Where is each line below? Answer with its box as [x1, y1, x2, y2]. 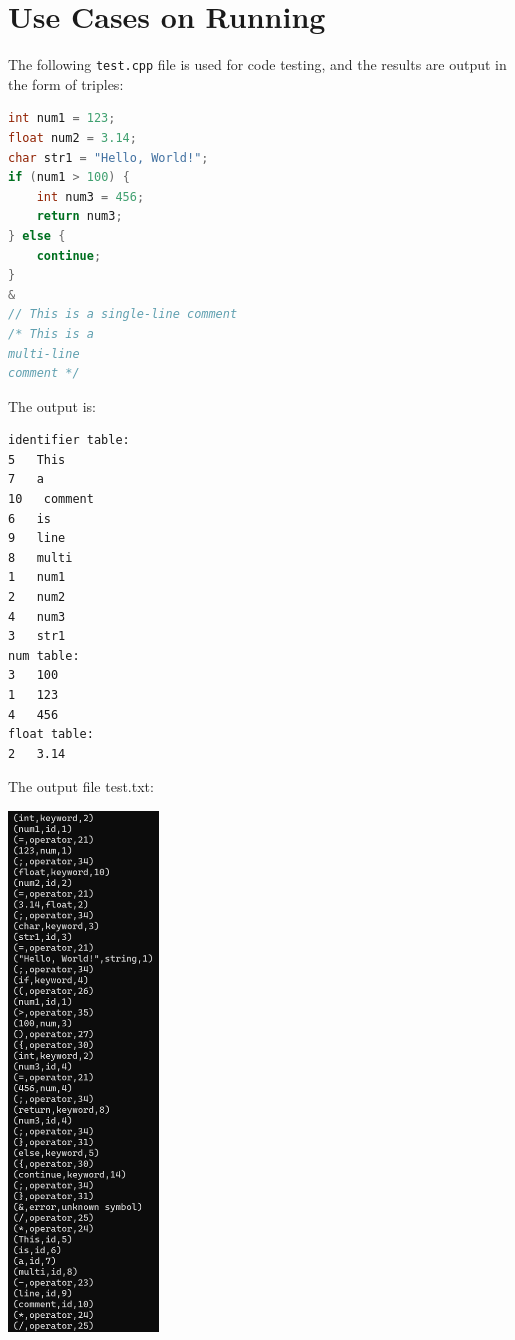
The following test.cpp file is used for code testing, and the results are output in [8, 54, 507, 75]
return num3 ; [36, 209, 123, 224]
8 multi [8, 550, 73, 565]
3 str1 [8, 629, 66, 644]
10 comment [8, 492, 94, 507]
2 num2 [8, 590, 66, 605]
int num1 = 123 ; [8, 111, 116, 126]
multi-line [8, 346, 80, 361]
